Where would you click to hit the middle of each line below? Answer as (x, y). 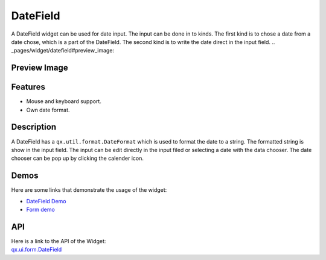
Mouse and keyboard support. (64, 101)
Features (28, 87)
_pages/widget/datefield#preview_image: (63, 51)
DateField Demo (46, 201)
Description (34, 127)
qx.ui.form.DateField (37, 250)
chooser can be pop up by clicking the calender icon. (78, 158)
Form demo (41, 210)
